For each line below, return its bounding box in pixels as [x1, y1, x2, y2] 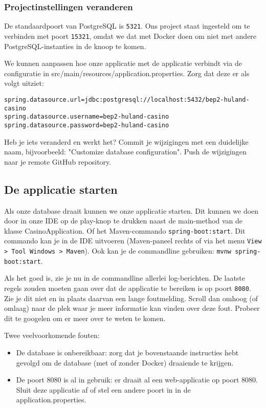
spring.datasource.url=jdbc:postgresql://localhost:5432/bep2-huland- [4, 96, 250, 103]
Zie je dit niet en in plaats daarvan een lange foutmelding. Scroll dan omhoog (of [4, 292, 258, 303]
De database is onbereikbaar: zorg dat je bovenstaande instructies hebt [16, 347, 239, 357]
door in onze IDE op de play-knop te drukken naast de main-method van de [4, 215, 243, 226]
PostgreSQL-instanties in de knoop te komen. [4, 40, 146, 51]
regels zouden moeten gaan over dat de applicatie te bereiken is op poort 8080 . [4, 282, 251, 293]
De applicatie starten [4, 181, 118, 197]
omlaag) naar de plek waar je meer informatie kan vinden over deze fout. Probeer [4, 303, 260, 313]
